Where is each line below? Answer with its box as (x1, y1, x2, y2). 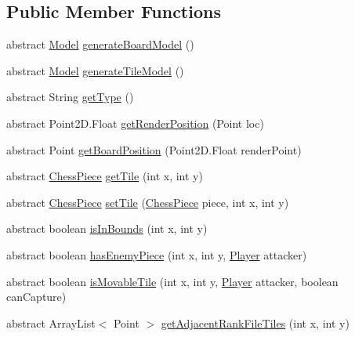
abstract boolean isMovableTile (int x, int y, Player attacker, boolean (6, 273, 339, 289)
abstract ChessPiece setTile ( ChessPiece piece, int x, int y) (6, 194, 289, 210)
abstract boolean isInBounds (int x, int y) (6, 220, 208, 237)
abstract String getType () (6, 89, 134, 105)
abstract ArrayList (6, 314, 96, 331)
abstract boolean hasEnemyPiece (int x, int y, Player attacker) (6, 246, 307, 263)
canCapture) (6, 288, 67, 305)
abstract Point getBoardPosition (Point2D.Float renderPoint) (6, 141, 302, 158)
